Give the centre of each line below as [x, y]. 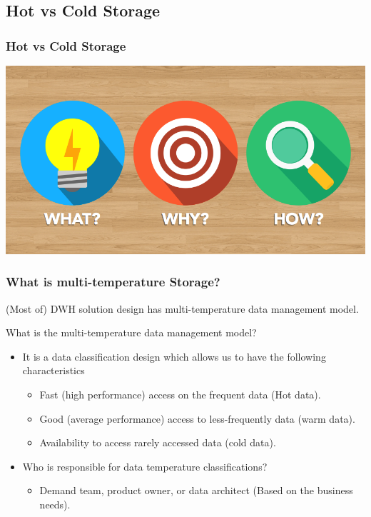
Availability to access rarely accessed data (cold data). [158, 442]
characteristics [54, 370]
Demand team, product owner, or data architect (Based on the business [196, 490]
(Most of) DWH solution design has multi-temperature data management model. [182, 308]
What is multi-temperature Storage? [113, 282]
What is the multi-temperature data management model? [131, 332]
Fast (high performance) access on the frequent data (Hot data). [180, 394]
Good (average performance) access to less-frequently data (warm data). [197, 418]
